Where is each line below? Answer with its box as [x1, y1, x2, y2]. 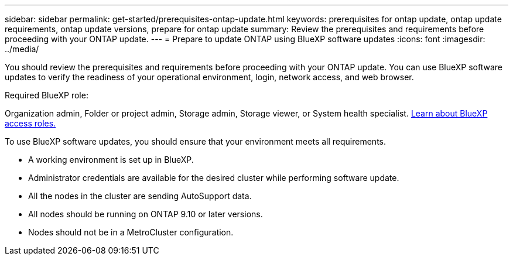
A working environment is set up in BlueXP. [28, 155, 194, 165]
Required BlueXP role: [5, 90, 88, 100]
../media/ [5, 44, 39, 54]
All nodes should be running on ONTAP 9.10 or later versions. [28, 209, 263, 219]
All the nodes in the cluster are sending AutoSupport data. [28, 191, 252, 201]
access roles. [5, 118, 56, 128]
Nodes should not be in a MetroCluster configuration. [28, 227, 234, 237]
